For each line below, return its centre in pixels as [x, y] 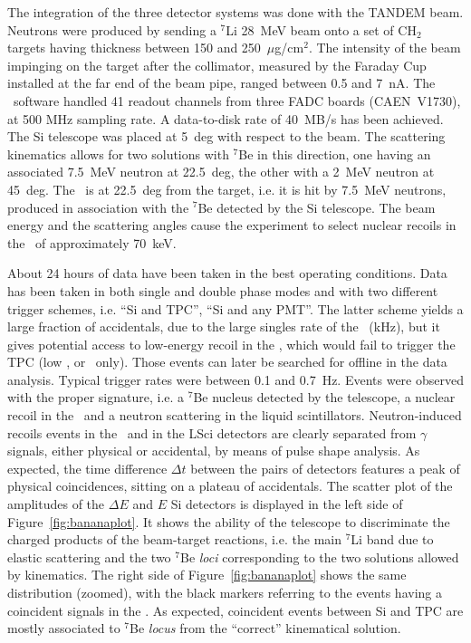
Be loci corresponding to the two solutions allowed [319, 557]
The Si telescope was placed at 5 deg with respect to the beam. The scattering [226, 136]
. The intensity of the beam [384, 48]
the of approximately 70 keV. [92, 242]
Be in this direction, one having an [335, 154]
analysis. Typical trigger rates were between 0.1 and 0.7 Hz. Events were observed [235, 379]
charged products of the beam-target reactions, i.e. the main [174, 539]
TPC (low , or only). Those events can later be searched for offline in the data [227, 362]
